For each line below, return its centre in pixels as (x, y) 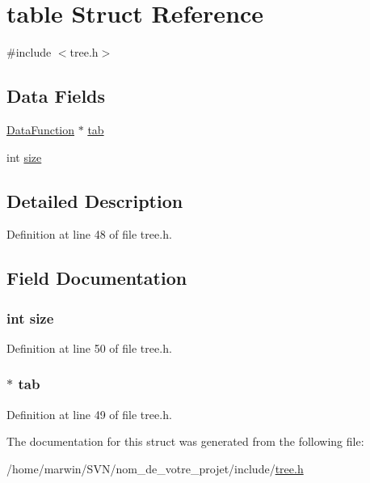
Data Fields (56, 96)
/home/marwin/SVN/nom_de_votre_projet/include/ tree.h (155, 468)
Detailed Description (95, 200)
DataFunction (41, 129)
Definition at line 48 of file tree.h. (89, 234)
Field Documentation (97, 278)
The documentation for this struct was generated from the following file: (185, 441)
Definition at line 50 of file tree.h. (89, 347)
